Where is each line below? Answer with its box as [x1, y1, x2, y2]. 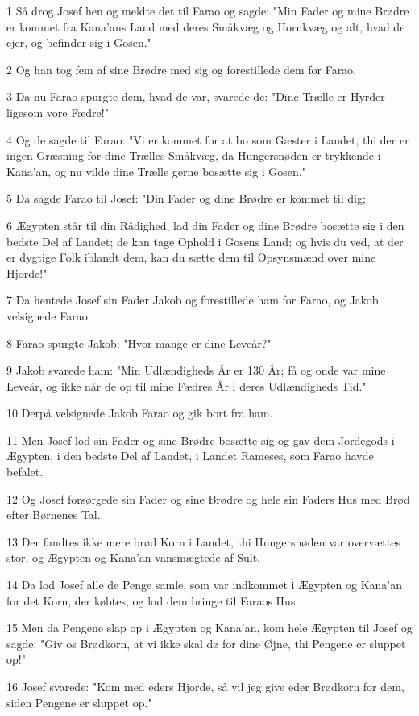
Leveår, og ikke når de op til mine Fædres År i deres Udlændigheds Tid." [6, 377, 367, 394]
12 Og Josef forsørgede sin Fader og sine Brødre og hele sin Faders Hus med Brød [6, 490, 410, 507]
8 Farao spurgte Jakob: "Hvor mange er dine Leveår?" [6, 334, 272, 351]
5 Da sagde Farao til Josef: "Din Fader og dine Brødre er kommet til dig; [6, 190, 366, 207]
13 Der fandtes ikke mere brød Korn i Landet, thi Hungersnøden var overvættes [6, 533, 400, 550]
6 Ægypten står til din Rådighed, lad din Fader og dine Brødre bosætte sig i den [6, 216, 404, 233]
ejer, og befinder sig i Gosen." [6, 34, 151, 51]
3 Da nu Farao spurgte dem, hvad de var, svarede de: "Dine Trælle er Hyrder [6, 88, 385, 105]
